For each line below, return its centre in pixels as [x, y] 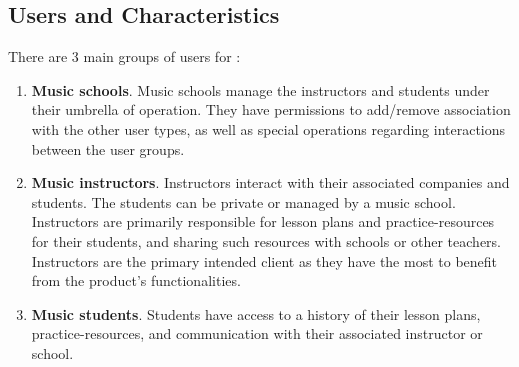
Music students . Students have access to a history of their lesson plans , [256, 313]
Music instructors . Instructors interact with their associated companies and [270, 182]
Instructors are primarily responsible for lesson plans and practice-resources [263, 221]
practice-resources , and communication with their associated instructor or [257, 333]
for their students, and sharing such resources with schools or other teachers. [266, 240]
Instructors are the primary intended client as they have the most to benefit [264, 260]
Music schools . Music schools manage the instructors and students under [260, 89]
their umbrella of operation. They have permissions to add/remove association [271, 109]
